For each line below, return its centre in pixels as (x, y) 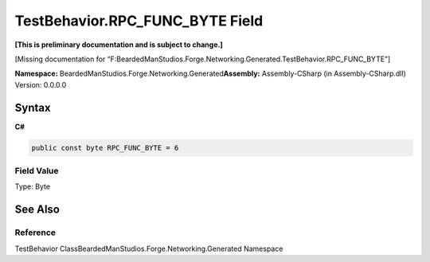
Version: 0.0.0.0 (41, 84)
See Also (37, 210)
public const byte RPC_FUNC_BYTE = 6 (105, 148)
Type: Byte (33, 186)
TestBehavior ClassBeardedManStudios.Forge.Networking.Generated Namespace (149, 248)
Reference (35, 233)
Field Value (37, 170)
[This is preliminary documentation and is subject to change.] (119, 45)
